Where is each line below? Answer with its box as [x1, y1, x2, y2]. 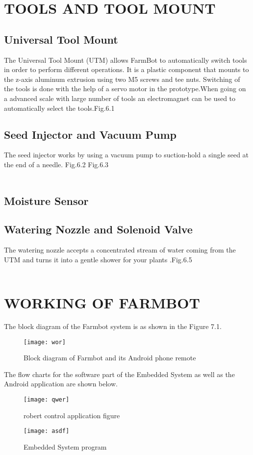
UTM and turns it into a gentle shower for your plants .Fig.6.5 [4, 254, 192, 264]
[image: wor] [24, 338, 66, 346]
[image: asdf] [24, 428, 70, 435]
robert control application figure [24, 410, 120, 420]
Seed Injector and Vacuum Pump [4, 126, 177, 142]
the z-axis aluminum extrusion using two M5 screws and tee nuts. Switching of [4, 74, 240, 84]
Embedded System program [24, 441, 107, 452]
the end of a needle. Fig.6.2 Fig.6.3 [4, 159, 109, 169]
